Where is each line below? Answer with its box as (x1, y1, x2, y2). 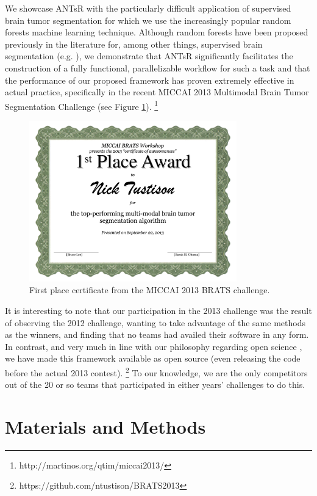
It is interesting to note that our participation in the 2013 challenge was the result (5, 304, 312, 316)
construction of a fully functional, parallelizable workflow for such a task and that (5, 61, 310, 74)
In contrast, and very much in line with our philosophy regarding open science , (5, 340, 302, 352)
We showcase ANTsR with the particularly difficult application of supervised (5, 2, 291, 14)
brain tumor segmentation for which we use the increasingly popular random (5, 13, 291, 26)
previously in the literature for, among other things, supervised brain (5, 37, 263, 50)
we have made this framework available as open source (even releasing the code (5, 352, 301, 365)
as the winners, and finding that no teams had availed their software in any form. (5, 328, 309, 341)
